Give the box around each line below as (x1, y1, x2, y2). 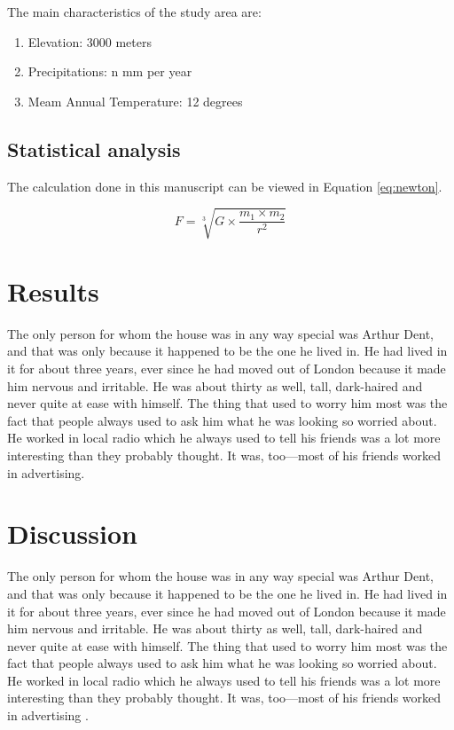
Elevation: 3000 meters (27, 32, 152, 51)
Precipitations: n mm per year (27, 62, 192, 81)
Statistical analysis (7, 135, 181, 162)
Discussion (7, 515, 137, 552)
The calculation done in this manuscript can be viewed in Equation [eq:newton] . (7, 177, 442, 195)
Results (7, 272, 99, 309)
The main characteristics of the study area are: (7, 3, 262, 20)
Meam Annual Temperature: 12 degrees (27, 91, 243, 110)
